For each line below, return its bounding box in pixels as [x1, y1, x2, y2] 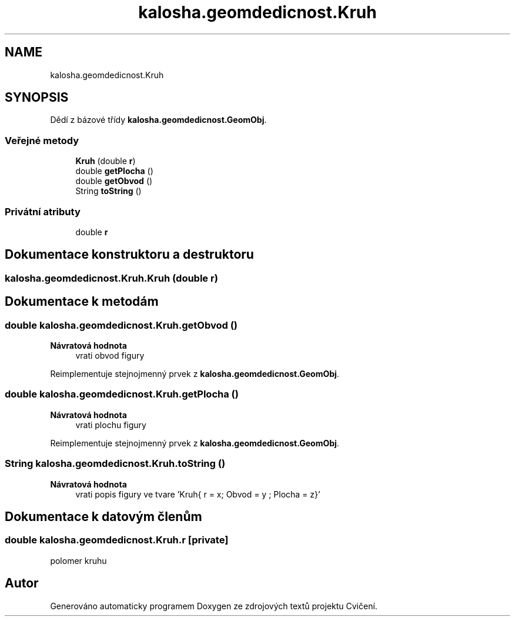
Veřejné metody [5, 134, 79, 146]
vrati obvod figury [75, 350, 145, 360]
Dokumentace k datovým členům [5, 509, 202, 524]
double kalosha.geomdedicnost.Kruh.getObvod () [5, 319, 238, 331]
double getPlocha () [75, 166, 153, 176]
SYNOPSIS [5, 90, 69, 105]
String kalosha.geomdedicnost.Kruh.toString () [5, 458, 226, 470]
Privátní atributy [5, 205, 81, 218]
